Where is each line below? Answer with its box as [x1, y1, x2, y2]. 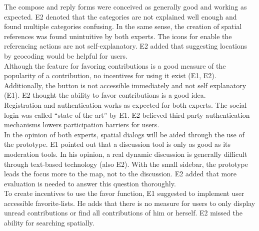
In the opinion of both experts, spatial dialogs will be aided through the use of [4, 129, 244, 139]
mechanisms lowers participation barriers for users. [4, 119, 159, 130]
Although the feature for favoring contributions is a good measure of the [4, 60, 226, 71]
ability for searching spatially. [4, 217, 94, 228]
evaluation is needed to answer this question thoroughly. [4, 178, 176, 188]
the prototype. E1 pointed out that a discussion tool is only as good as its [4, 139, 231, 149]
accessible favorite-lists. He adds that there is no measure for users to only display [4, 197, 255, 208]
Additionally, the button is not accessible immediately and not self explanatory [4, 80, 246, 90]
